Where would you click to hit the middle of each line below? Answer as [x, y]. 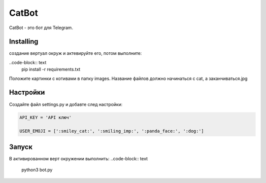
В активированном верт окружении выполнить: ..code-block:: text [78, 158]
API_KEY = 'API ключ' [46, 117]
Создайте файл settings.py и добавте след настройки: [66, 104]
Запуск [21, 147]
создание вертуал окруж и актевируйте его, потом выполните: [76, 53]
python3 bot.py [37, 170]
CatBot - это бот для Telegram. [41, 28]
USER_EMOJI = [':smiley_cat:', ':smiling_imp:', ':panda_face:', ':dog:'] [112, 131]
